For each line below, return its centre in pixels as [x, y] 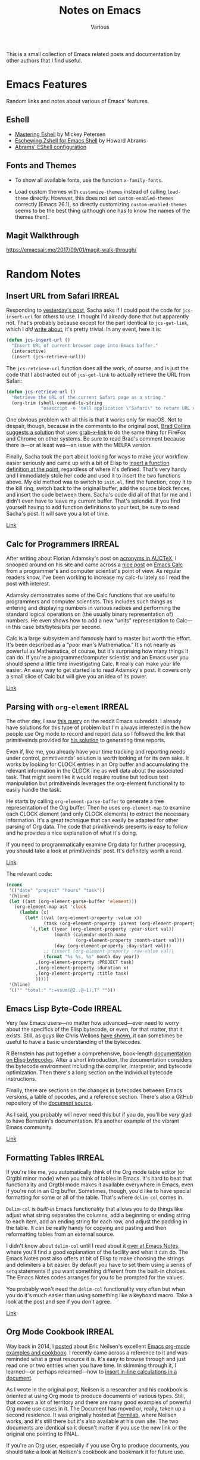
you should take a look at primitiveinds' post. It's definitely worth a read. [95, 851]
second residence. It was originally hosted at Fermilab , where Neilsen [91, 1415]
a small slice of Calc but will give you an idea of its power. [77, 677]
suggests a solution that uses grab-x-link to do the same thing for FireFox [96, 432]
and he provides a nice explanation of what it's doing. [72, 833]
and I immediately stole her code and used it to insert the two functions [93, 476]
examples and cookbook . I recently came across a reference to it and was [97, 1352]
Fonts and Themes [41, 165]
